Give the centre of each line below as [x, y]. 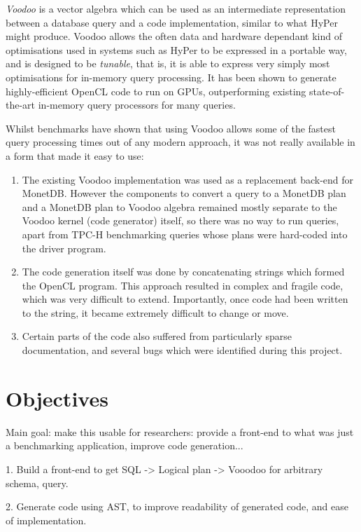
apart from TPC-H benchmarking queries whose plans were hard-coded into [185, 234]
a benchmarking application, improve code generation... [125, 445]
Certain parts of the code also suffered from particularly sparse [157, 336]
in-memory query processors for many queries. [137, 105]
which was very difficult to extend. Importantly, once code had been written [185, 299]
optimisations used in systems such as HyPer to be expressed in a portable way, [176, 49]
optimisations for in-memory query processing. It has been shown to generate [171, 77]
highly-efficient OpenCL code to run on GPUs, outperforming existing [156, 91]
